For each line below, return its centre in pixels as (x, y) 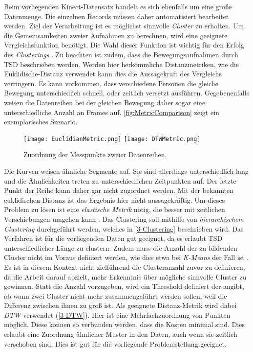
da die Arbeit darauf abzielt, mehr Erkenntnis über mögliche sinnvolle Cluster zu (125, 276)
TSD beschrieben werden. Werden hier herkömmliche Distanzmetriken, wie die (122, 64)
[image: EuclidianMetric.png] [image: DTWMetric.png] (112, 139)
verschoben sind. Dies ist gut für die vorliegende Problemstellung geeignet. (115, 343)
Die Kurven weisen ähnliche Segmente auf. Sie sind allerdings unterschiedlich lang (126, 171)
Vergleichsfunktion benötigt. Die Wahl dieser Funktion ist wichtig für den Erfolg (124, 45)
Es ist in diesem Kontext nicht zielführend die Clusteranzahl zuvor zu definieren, (125, 267)
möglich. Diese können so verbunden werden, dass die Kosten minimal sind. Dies (124, 324)
